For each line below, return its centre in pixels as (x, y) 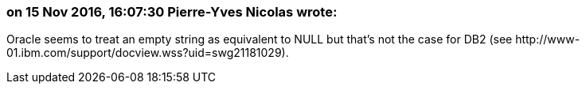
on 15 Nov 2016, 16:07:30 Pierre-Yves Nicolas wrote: (172, 12)
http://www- (548, 39)
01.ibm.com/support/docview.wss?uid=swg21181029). (148, 53)
